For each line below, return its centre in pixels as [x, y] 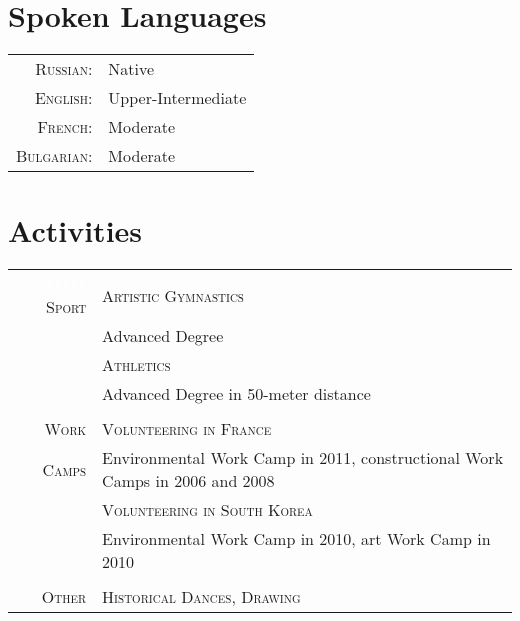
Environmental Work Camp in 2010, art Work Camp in [296, 539]
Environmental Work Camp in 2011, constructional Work [303, 458]
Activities [75, 230]
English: [63, 98]
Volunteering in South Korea [207, 510]
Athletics [136, 365]
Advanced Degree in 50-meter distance [236, 394]
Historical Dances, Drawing [201, 597]
